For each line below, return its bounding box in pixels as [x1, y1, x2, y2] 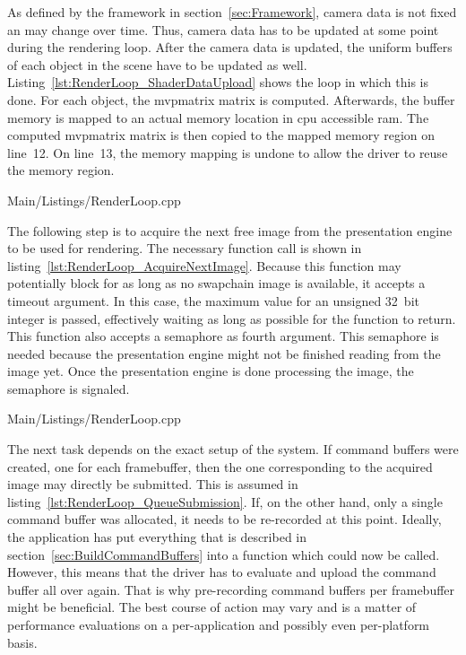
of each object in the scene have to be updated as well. [7, 55, 307, 74]
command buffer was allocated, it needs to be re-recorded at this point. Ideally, [7, 510, 442, 528]
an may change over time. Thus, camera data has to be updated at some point [7, 20, 439, 39]
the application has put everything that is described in [7, 528, 307, 546]
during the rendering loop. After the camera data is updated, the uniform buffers [7, 38, 453, 57]
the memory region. [7, 161, 115, 179]
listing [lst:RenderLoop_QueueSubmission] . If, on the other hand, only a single [7, 492, 443, 511]
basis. [7, 633, 38, 651]
